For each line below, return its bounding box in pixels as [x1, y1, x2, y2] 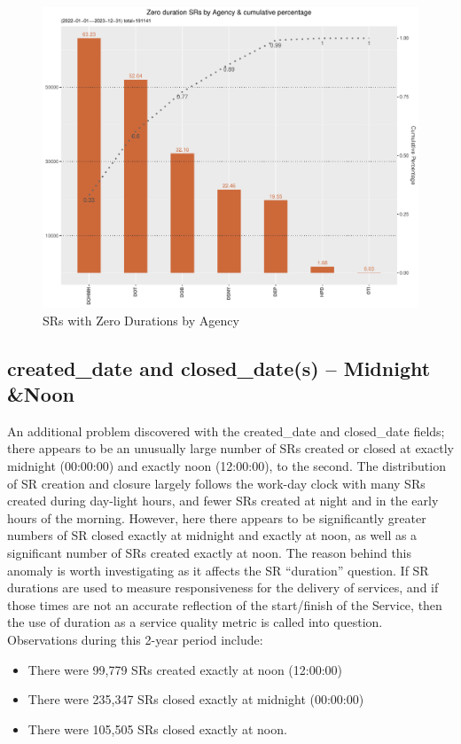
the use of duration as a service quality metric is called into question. [7, 613, 383, 631]
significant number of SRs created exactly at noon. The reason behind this [7, 544, 412, 562]
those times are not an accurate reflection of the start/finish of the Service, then [7, 595, 442, 614]
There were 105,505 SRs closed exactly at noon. [27, 719, 287, 738]
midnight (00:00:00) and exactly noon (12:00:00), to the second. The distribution [7, 457, 446, 475]
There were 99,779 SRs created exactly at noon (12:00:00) [27, 660, 343, 678]
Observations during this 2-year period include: [7, 630, 263, 649]
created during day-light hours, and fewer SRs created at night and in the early [7, 491, 439, 510]
